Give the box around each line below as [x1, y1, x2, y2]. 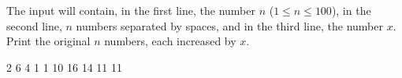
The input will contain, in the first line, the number [6, 2, 255, 18]
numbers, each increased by [104, 33, 236, 49]
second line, [6, 17, 62, 34]
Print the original [6, 33, 91, 49]
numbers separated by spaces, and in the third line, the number [76, 17, 383, 34]
